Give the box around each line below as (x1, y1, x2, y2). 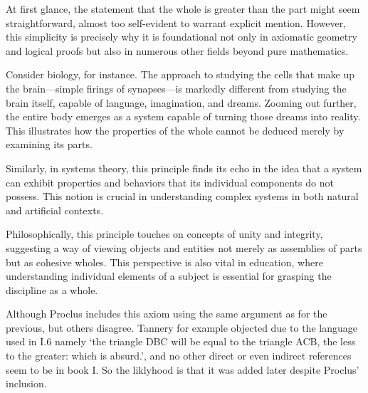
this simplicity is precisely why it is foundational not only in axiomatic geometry (6, 29, 357, 44)
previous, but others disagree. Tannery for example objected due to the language (6, 320, 357, 335)
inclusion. (6, 376, 47, 391)
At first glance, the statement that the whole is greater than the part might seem (6, 1, 360, 16)
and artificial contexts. (6, 202, 104, 217)
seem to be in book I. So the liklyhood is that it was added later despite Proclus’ (6, 362, 359, 377)
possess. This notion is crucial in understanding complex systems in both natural (6, 189, 359, 204)
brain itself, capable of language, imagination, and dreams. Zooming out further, (6, 95, 357, 110)
